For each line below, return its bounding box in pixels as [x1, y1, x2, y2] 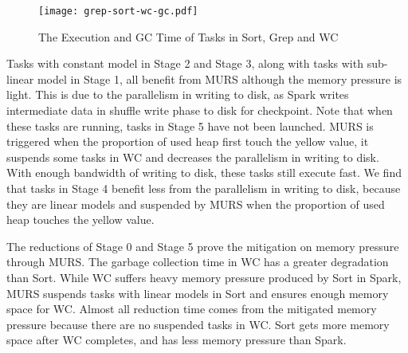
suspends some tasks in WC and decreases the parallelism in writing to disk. [6, 148, 379, 165]
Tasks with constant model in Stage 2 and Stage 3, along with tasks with [6, 55, 363, 72]
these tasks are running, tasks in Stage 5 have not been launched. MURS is [6, 117, 374, 134]
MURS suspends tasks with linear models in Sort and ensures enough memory [6, 284, 389, 301]
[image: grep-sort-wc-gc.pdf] [38, 6, 198, 17]
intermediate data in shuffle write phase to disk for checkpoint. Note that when [6, 102, 393, 119]
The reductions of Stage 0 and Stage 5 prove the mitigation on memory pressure [6, 237, 399, 254]
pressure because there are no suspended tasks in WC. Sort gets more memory [6, 316, 390, 332]
